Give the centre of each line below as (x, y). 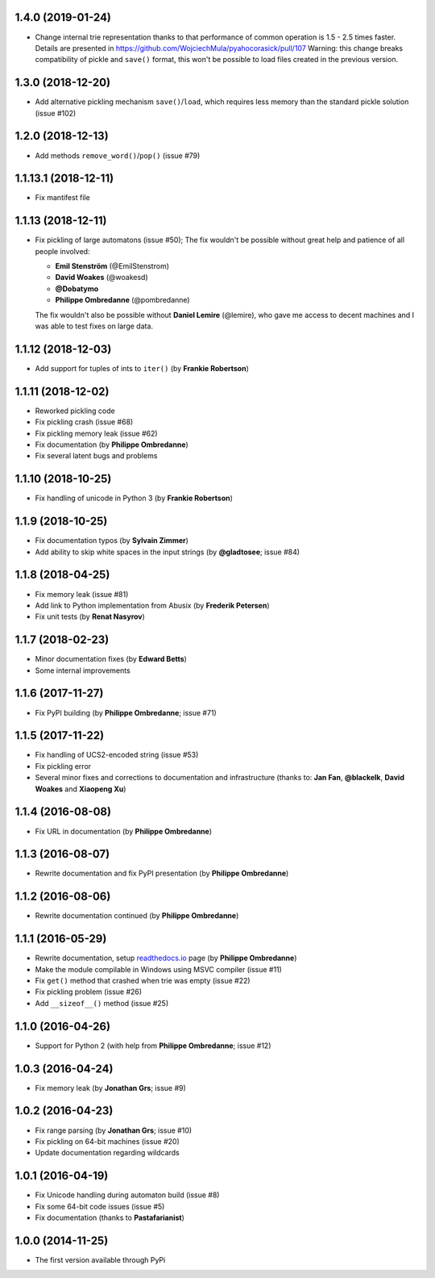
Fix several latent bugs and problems (96, 456)
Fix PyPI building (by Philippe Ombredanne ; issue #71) (126, 712)
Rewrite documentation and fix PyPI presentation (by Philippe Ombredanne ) (162, 873)
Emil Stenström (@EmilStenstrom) (112, 266)
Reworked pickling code (75, 411)
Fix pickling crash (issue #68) (84, 422)
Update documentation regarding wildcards (108, 1153)
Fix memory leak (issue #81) (82, 594)
